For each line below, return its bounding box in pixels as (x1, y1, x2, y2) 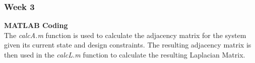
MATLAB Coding (4, 20, 68, 30)
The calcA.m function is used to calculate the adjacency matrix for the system (4, 29, 246, 40)
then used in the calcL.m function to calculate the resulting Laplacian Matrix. (4, 49, 245, 59)
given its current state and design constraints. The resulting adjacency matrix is (4, 39, 251, 50)
